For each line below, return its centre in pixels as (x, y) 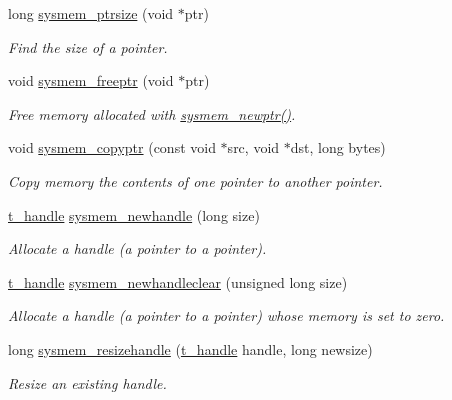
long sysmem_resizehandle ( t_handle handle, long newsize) (190, 348)
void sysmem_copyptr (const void (112, 147)
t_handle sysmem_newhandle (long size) (134, 214)
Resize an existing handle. (87, 382)
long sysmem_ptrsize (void (91, 13)
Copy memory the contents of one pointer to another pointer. (195, 180)
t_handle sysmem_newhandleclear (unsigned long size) (178, 281)
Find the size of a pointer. (88, 46)
